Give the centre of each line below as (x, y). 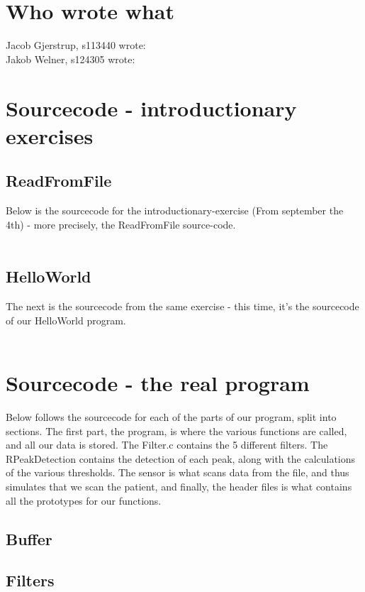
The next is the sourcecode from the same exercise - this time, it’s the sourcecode (182, 306)
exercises (50, 135)
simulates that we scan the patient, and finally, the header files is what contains (179, 486)
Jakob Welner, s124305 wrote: (71, 59)
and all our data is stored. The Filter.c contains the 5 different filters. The (167, 445)
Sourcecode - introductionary (151, 108)
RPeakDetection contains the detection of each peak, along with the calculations (181, 458)
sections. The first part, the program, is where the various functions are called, (176, 431)
